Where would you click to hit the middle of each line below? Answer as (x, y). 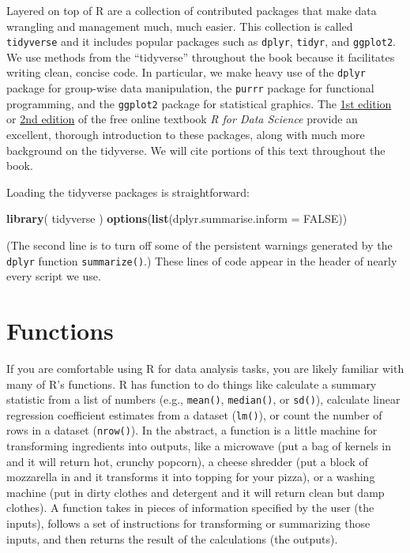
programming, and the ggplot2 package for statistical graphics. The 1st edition (199, 103)
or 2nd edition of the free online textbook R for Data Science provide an (182, 119)
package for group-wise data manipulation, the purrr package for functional (190, 88)
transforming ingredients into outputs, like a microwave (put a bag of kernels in (199, 446)
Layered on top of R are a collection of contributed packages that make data (192, 10)
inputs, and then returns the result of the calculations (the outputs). (172, 538)
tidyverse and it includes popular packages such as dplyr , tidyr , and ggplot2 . (201, 41)
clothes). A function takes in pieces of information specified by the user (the (190, 508)
